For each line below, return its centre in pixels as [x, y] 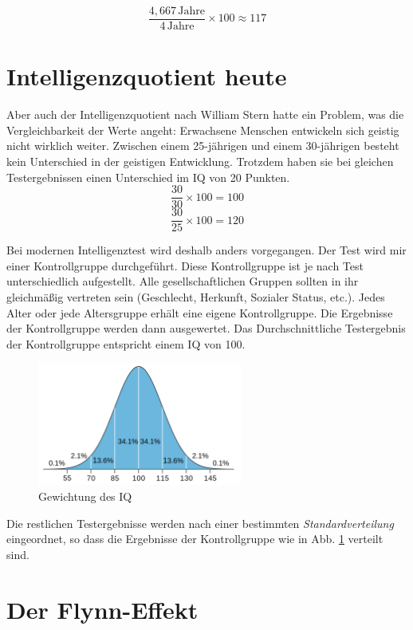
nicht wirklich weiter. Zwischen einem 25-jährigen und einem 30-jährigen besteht [203, 146]
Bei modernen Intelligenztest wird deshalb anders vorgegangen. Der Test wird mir [206, 250]
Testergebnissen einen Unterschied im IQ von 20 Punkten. [148, 177]
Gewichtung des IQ [85, 496]
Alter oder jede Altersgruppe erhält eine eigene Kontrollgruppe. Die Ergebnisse [200, 312]
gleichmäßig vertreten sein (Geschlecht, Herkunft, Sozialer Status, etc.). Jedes [196, 297]
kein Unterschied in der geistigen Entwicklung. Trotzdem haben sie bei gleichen [200, 161]
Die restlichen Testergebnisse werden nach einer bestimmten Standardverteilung [200, 523]
